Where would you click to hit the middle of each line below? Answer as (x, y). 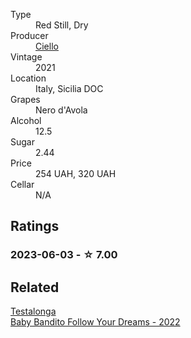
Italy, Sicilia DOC (69, 88)
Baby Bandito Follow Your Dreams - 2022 (95, 322)
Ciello (47, 46)
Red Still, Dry (62, 25)
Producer (29, 35)
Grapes (25, 99)
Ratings (35, 226)
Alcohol (26, 120)
